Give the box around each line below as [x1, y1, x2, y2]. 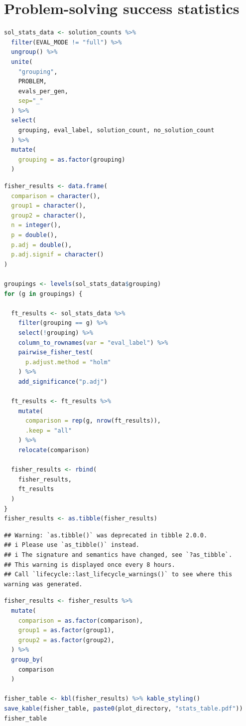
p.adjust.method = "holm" [25, 358, 111, 366]
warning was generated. [4, 580, 83, 588]
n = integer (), [11, 222, 61, 229]
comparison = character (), [11, 192, 101, 200]
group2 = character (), [11, 212, 86, 219]
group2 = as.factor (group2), [18, 636, 115, 644]
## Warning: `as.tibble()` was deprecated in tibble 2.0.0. [4, 531, 208, 539]
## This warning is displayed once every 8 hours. [4, 561, 175, 568]
